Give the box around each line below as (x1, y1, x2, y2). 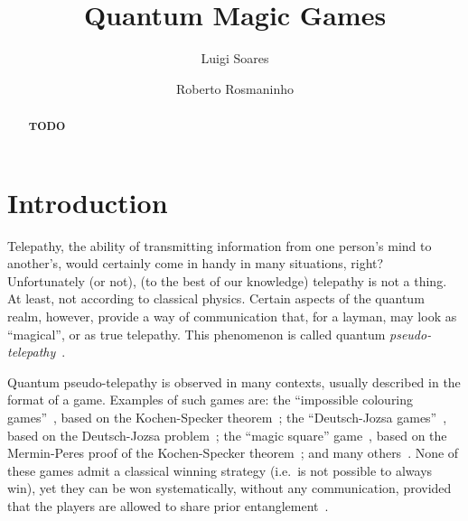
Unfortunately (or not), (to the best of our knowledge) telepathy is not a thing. (7, 271, 447, 290)
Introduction (7, 183, 168, 220)
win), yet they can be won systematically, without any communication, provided (7, 479, 452, 498)
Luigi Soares (201, 49, 269, 68)
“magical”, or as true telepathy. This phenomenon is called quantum (7, 324, 386, 343)
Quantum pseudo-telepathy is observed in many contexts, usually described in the (7, 372, 461, 391)
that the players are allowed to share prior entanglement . (7, 497, 329, 516)
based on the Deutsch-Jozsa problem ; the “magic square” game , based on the (7, 425, 447, 444)
